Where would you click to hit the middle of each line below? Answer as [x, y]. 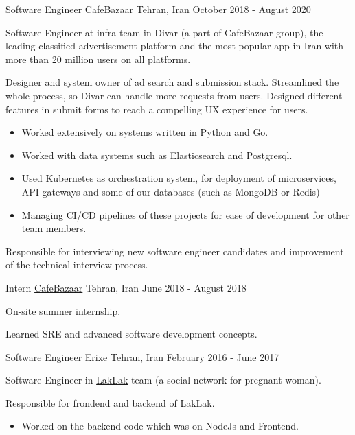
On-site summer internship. [63, 310]
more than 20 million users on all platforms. [98, 59]
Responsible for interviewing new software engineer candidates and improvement [175, 251]
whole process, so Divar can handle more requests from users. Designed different [174, 95]
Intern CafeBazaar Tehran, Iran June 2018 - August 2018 [126, 287]
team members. [54, 228]
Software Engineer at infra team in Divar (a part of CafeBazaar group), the [164, 32]
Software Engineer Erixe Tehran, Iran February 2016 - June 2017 [142, 356]
